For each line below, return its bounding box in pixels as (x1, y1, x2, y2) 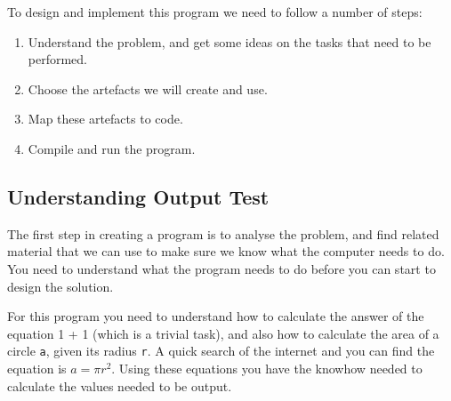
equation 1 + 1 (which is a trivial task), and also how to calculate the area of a (7, 324, 439, 342)
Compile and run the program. (28, 139, 196, 157)
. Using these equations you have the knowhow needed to (111, 358, 423, 377)
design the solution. (7, 277, 114, 295)
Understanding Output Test (7, 182, 270, 210)
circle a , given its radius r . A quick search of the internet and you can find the (7, 341, 435, 360)
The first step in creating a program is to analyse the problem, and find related (7, 224, 439, 243)
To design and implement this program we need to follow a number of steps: (7, 3, 423, 20)
